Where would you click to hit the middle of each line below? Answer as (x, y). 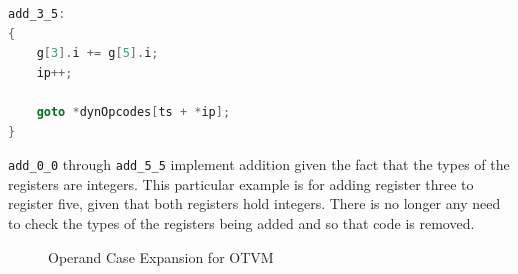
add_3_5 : (37, 14)
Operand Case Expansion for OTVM (161, 256)
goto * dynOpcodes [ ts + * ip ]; (133, 111)
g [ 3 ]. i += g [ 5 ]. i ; (97, 53)
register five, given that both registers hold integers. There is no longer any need (254, 203)
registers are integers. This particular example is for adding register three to (241, 183)
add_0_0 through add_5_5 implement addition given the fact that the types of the (259, 164)
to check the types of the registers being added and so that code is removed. (241, 223)
